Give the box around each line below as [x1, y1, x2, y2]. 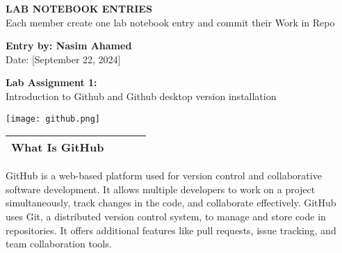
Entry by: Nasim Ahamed [6, 38, 132, 53]
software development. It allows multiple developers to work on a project [6, 181, 316, 196]
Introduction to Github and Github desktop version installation [6, 88, 277, 103]
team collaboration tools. [6, 236, 112, 251]
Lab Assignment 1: [6, 75, 97, 90]
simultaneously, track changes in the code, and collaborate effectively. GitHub [6, 195, 336, 210]
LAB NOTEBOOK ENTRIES [6, 1, 152, 15]
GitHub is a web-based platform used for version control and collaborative [6, 168, 322, 183]
